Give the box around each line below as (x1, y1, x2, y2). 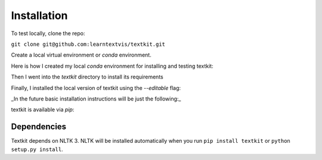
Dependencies (11, 122, 67, 132)
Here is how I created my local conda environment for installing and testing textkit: (11, 62, 214, 70)
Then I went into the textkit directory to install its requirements (11, 73, 163, 80)
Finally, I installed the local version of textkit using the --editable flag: (11, 84, 181, 92)
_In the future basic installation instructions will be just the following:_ (11, 95, 181, 102)
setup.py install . (11, 146, 63, 153)
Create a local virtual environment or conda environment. (11, 51, 151, 59)
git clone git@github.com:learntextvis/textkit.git (11, 40, 166, 48)
